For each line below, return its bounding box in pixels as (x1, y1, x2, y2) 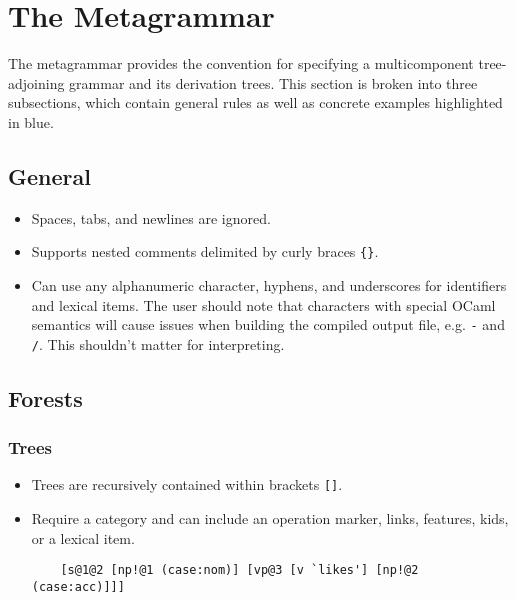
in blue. (8, 111, 54, 132)
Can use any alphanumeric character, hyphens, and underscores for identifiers (31, 274, 507, 295)
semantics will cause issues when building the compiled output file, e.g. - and (31, 314, 505, 335)
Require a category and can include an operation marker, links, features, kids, (31, 508, 509, 529)
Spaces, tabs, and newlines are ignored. (31, 207, 271, 228)
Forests (8, 382, 83, 413)
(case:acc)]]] (31, 579, 125, 594)
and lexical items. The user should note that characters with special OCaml (31, 294, 496, 315)
